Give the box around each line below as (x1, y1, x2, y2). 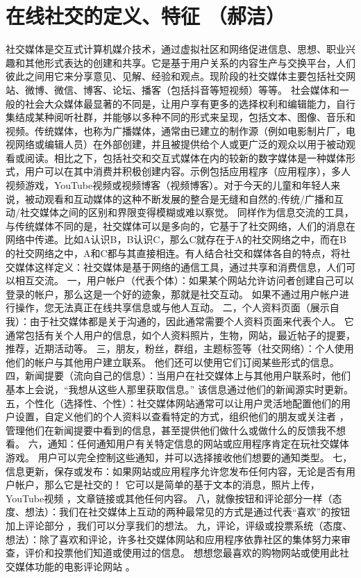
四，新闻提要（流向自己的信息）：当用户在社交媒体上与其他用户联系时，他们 (6, 368, 351, 383)
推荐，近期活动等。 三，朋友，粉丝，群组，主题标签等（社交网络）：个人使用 (6, 341, 354, 356)
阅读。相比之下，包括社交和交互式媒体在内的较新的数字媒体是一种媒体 (24, 150, 346, 165)
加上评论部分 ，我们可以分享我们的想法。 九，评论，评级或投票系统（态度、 (6, 518, 353, 532)
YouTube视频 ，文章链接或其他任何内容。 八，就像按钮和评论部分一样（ (6, 490, 333, 505)
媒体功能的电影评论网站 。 (15, 559, 135, 573)
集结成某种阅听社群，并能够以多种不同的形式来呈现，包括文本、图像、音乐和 (6, 110, 355, 124)
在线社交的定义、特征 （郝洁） (6, 1, 285, 30)
